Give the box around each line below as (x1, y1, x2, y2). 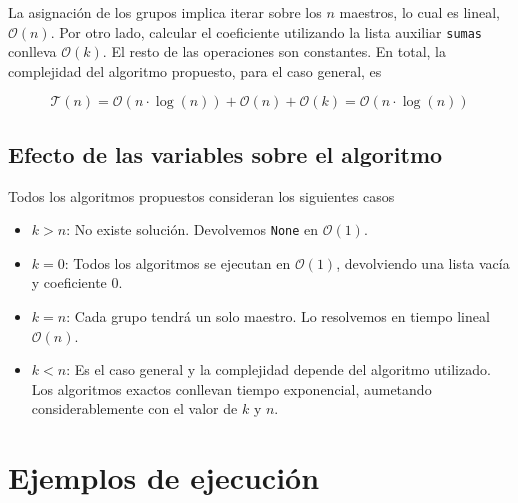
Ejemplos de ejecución (8, 457, 320, 498)
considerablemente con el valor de (31, 398, 238, 419)
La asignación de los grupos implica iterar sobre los (8, 2, 322, 22)
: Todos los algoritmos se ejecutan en (64, 252, 291, 273)
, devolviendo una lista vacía (336, 252, 510, 273)
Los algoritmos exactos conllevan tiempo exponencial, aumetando (31, 378, 432, 399)
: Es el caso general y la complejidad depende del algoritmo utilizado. (66, 359, 491, 380)
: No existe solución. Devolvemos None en (66, 219, 319, 240)
